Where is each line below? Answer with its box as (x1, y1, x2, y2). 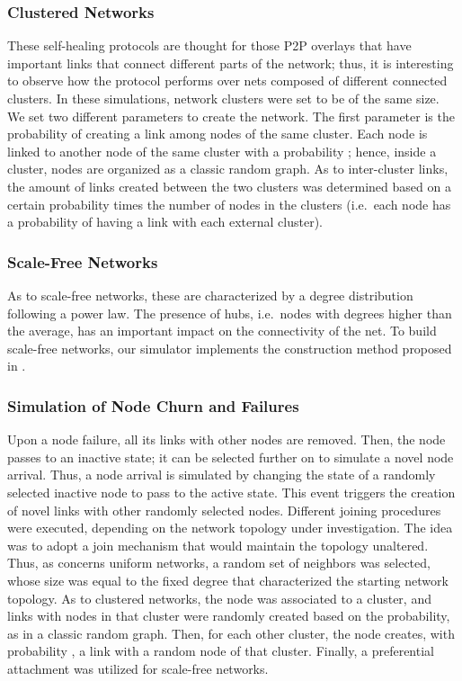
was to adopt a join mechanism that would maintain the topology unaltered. (7, 535, 429, 554)
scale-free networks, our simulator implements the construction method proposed (7, 338, 452, 357)
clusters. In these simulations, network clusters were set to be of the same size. (7, 89, 440, 107)
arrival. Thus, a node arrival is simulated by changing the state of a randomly (7, 465, 436, 484)
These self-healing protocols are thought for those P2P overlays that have (7, 36, 412, 55)
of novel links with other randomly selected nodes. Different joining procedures (7, 500, 441, 519)
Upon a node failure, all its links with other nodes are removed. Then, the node (7, 430, 446, 449)
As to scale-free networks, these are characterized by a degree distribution (7, 285, 413, 304)
